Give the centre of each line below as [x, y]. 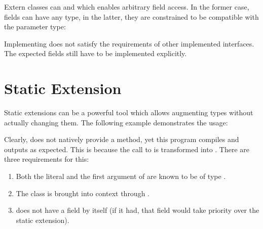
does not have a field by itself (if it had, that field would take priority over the [138, 210]
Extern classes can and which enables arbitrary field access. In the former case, [127, 7]
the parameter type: [35, 27]
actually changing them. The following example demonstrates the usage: [116, 122]
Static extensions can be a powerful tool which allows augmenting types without [129, 112]
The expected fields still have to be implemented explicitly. [96, 53]
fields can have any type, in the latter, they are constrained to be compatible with [131, 16]
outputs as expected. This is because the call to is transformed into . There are [127, 149]
